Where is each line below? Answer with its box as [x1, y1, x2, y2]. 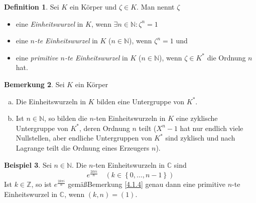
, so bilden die [44, 113, 87, 123]
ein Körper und [69, 2, 117, 12]
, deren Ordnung [79, 122, 130, 133]
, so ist [31, 179, 52, 189]
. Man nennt [137, 2, 175, 12]
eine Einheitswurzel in [16, 18, 83, 29]
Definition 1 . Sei [4, 2, 59, 12]
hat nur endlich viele [180, 122, 243, 133]
